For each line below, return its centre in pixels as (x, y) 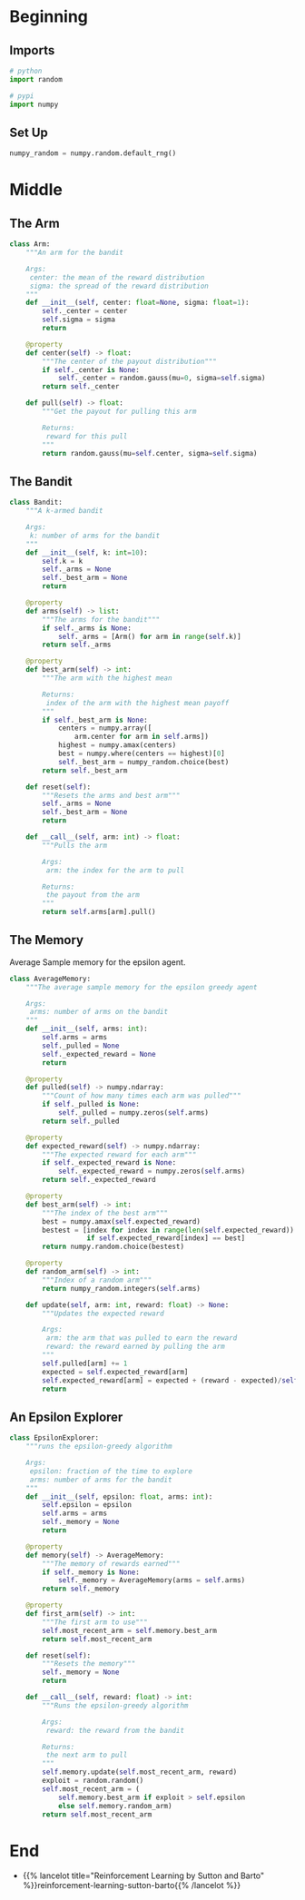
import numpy (34, 104)
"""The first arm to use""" (95, 1622)
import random (36, 79)
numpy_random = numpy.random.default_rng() (93, 153)
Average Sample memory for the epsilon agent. (98, 962)
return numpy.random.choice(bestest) (113, 1247)
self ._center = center (85, 311)
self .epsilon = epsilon (87, 1505)
